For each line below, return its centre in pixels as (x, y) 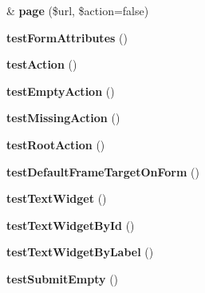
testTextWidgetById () (71, 225)
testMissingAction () (63, 118)
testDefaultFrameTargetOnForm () (103, 171)
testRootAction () (56, 144)
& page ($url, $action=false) (78, 10)
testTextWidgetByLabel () (80, 252)
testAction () (42, 64)
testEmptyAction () (61, 91)
